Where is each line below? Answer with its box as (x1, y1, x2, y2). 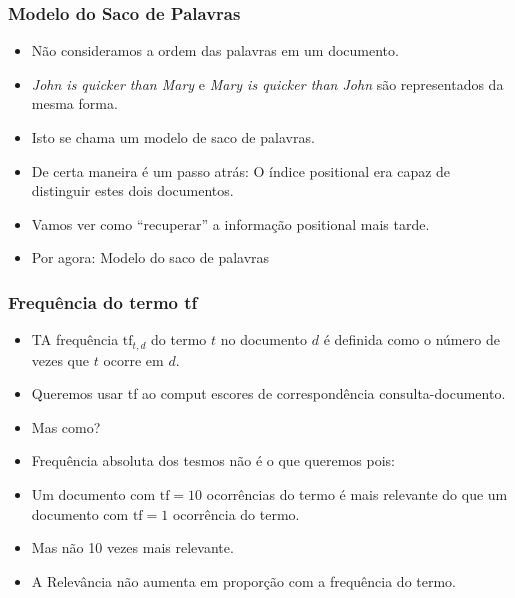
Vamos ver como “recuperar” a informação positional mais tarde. (31, 213, 430, 234)
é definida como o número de (323, 329, 500, 350)
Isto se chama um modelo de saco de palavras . (31, 127, 315, 147)
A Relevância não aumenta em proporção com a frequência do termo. (31, 570, 456, 591)
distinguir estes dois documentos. (31, 180, 234, 201)
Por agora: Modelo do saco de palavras (31, 247, 270, 268)
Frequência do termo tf (8, 289, 198, 314)
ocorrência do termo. (172, 503, 300, 524)
